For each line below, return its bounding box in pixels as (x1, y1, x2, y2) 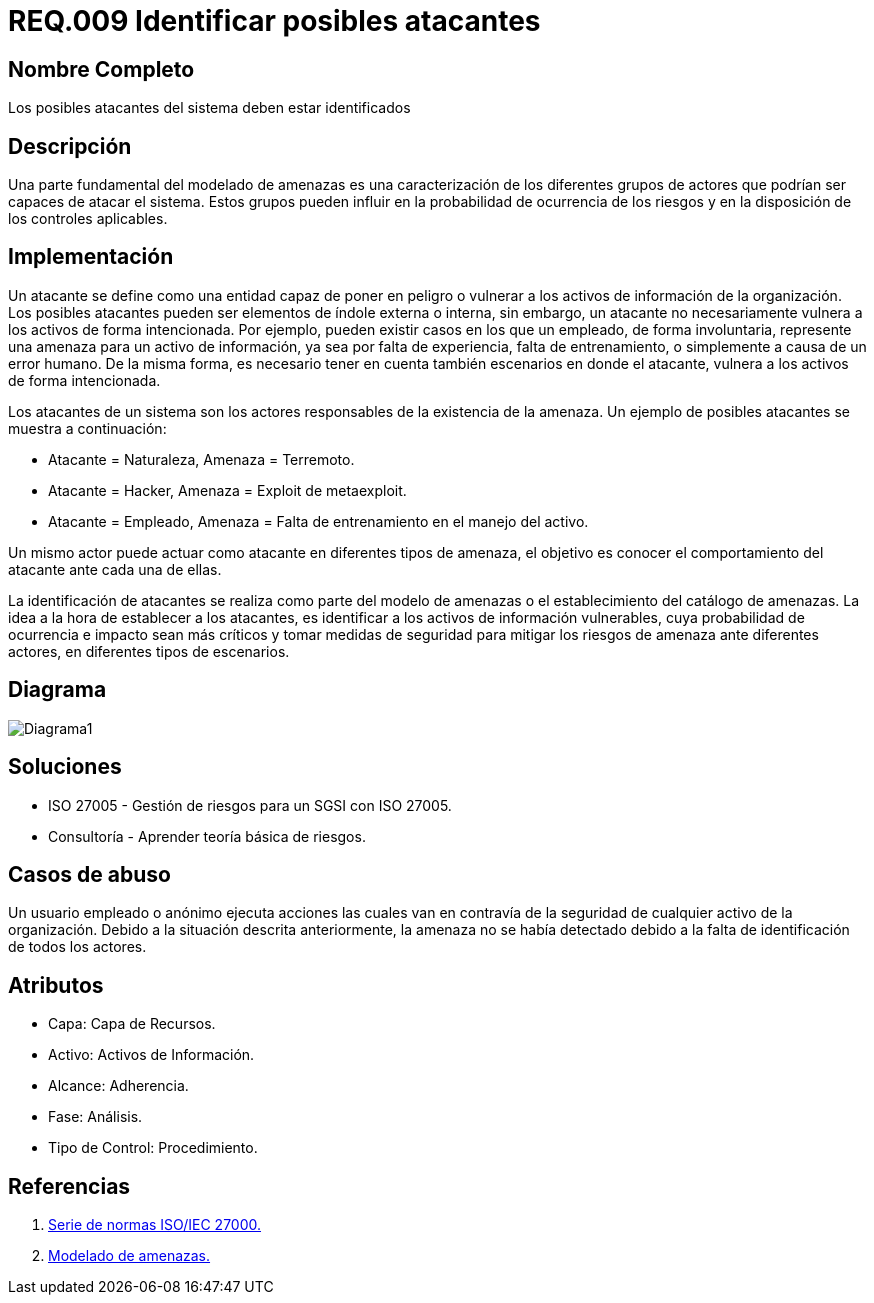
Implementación (8, 244, 174, 270)
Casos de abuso (8, 861, 171, 887)
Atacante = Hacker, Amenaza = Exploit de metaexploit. (48, 481, 407, 499)
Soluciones (8, 754, 122, 780)
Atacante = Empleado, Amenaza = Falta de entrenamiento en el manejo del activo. (48, 512, 589, 530)
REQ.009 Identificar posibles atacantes (8, 4, 541, 38)
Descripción (8, 133, 132, 159)
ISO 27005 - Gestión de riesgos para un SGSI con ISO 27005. (48, 796, 452, 814)
